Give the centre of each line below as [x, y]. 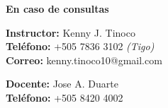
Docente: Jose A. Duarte [62, 84]
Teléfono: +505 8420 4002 [65, 97]
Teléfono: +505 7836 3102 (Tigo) [80, 46]
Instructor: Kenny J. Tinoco [71, 32]
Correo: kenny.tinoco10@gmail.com [84, 60]
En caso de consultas [57, 8]
